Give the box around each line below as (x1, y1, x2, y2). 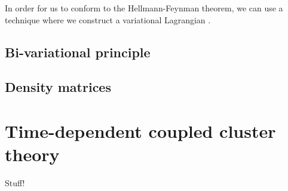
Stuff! (5, 177, 25, 189)
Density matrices (5, 78, 111, 96)
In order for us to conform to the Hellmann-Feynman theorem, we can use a (5, 2, 283, 14)
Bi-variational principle (5, 42, 151, 61)
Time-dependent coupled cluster (5, 118, 276, 143)
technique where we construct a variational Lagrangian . (5, 13, 211, 26)
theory (5, 142, 60, 167)
